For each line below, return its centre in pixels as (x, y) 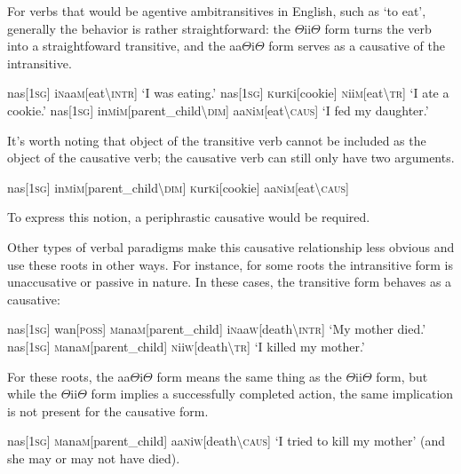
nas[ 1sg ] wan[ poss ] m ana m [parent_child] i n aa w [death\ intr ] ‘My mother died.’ (217, 329)
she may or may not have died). (94, 458)
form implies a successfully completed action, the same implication (272, 394)
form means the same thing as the (249, 376)
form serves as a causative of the (357, 46)
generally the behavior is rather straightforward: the (149, 28)
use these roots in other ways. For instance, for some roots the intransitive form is (230, 264)
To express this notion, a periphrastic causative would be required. (189, 217)
